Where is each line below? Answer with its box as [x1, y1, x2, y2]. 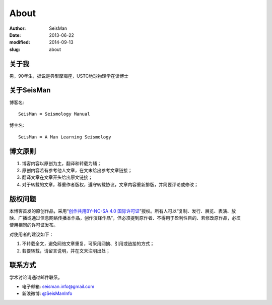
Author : [9, 25, 26, 31]
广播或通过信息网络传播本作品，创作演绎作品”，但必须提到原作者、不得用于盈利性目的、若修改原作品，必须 [18, 215, 241, 221]
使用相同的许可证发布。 [9, 222, 58, 228]
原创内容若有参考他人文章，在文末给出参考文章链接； [22, 167, 132, 173]
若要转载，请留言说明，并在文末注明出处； [22, 247, 110, 253]
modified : [9, 39, 30, 45]
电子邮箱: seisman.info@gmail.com [22, 283, 95, 289]
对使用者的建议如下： [9, 231, 54, 237]
